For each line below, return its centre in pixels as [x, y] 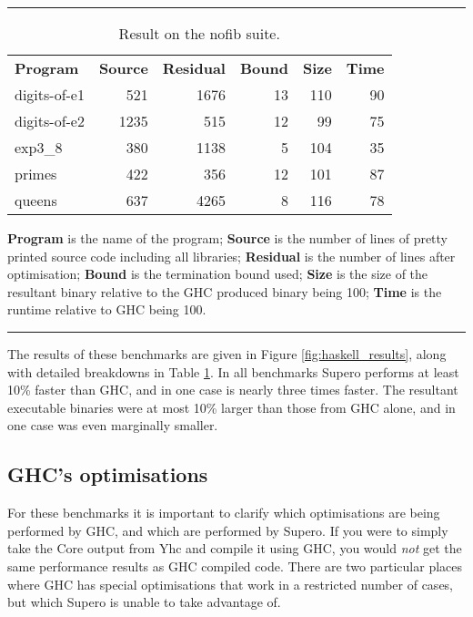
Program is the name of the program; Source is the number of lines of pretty [228, 238]
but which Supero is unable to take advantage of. [144, 602]
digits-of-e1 [50, 94]
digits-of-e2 [50, 121]
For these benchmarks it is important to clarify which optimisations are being [224, 513]
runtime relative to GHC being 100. [107, 309]
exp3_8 [39, 147]
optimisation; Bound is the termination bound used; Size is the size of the [218, 274]
